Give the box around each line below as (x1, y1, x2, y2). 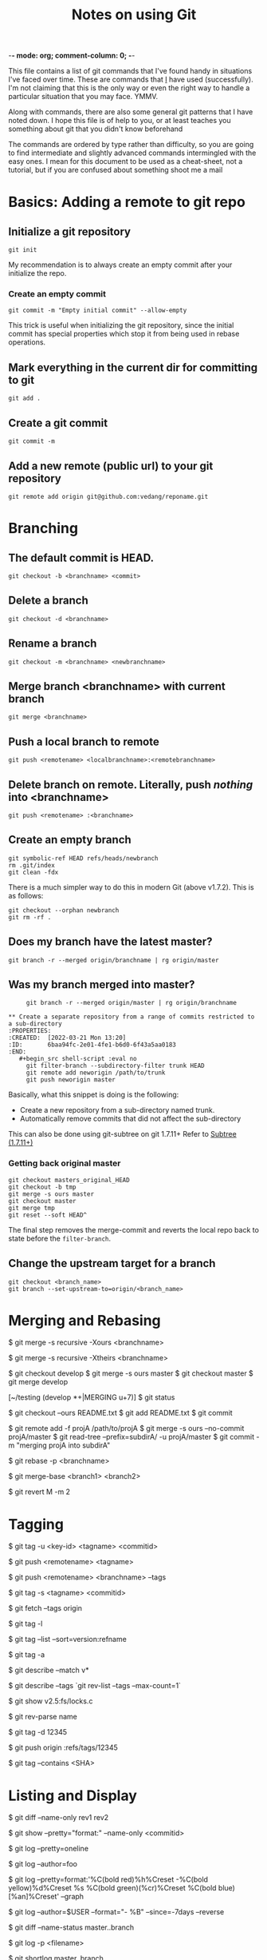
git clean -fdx (8, 868, 59, 876)
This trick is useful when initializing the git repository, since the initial (8, 321, 234, 330)
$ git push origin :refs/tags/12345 (8, 1743, 118, 1752)
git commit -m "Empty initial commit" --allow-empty (8, 306, 187, 315)
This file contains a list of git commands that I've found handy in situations (8, 66, 253, 76)
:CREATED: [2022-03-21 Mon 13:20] (8, 1034, 127, 1042)
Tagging (8, 1515, 64, 1533)
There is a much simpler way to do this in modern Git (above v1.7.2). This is (8, 882, 254, 892)
